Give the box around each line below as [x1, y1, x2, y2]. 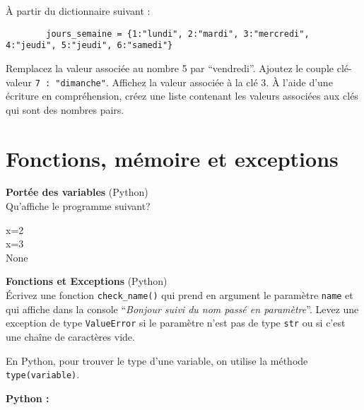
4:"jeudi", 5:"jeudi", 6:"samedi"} [6, 40, 173, 51]
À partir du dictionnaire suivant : [6, 4, 151, 18]
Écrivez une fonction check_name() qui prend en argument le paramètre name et [6, 288, 353, 303]
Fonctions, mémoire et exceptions [6, 143, 339, 172]
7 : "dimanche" [35, 78, 106, 88]
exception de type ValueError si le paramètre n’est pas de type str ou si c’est [6, 315, 346, 330]
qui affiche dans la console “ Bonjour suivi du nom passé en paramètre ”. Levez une [6, 301, 359, 316]
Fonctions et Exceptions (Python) [6, 274, 168, 288]
